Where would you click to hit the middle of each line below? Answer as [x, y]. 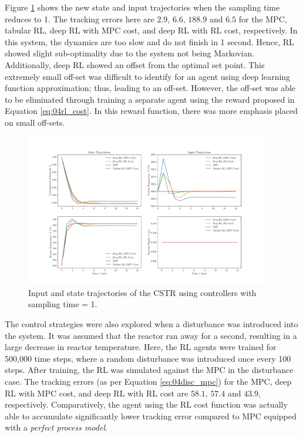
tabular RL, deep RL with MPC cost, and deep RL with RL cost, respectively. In [151, 30]
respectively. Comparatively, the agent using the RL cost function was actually [146, 404]
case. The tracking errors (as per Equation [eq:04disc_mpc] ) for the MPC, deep [148, 381]
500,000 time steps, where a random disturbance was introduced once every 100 [148, 358]
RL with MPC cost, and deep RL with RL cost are [97, 393]
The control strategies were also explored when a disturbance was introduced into [151, 324]
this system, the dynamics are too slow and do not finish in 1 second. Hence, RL [149, 41]
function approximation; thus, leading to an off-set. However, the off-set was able [150, 88]
